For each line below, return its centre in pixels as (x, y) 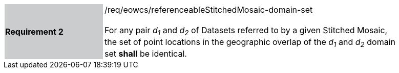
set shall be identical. (146, 54)
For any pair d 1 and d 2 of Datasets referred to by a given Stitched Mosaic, (246, 31)
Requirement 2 (34, 32)
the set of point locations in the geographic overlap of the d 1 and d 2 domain (250, 43)
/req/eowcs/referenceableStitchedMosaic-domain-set (209, 10)
